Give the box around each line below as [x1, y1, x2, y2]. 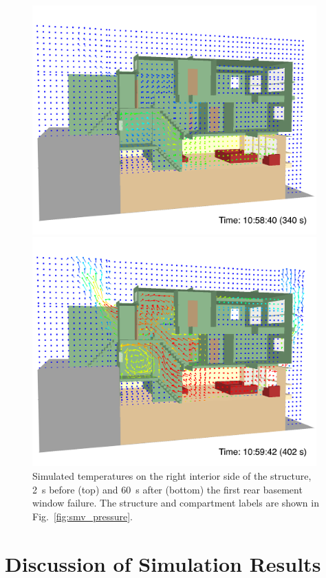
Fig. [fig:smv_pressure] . [32, 509, 133, 523]
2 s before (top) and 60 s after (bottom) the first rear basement [32, 482, 303, 496]
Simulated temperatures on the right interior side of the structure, [32, 468, 312, 482]
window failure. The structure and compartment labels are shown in [32, 496, 319, 510]
